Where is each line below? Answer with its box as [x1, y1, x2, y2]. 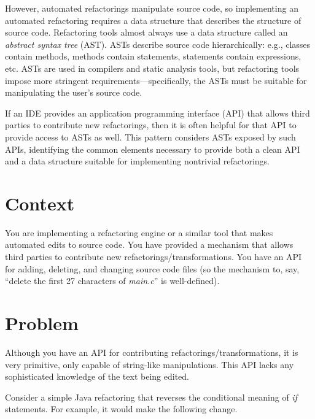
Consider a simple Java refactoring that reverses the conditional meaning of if [5, 390, 297, 403]
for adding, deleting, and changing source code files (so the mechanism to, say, [5, 262, 300, 275]
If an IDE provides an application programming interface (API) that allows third [5, 106, 310, 119]
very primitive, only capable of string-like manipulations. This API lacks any [5, 358, 294, 371]
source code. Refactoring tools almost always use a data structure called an [5, 26, 288, 39]
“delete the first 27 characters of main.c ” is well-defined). [5, 274, 220, 287]
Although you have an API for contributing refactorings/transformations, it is [5, 345, 298, 358]
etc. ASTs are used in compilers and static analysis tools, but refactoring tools [5, 61, 300, 74]
